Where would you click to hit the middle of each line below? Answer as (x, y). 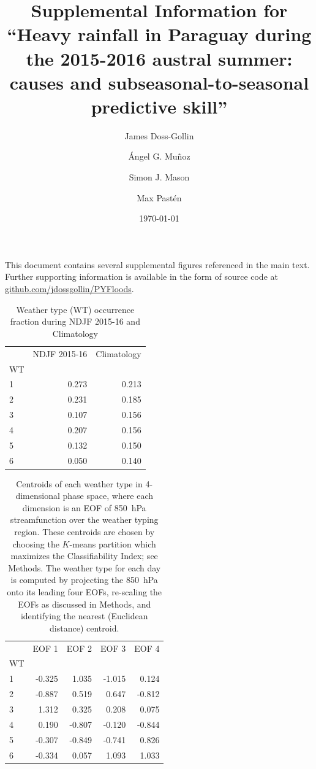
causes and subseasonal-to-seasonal (159, 82)
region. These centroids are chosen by (85, 532)
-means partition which (113, 543)
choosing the (36, 543)
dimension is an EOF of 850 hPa (84, 507)
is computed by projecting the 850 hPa (84, 580)
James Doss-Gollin (159, 135)
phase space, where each (108, 496)
